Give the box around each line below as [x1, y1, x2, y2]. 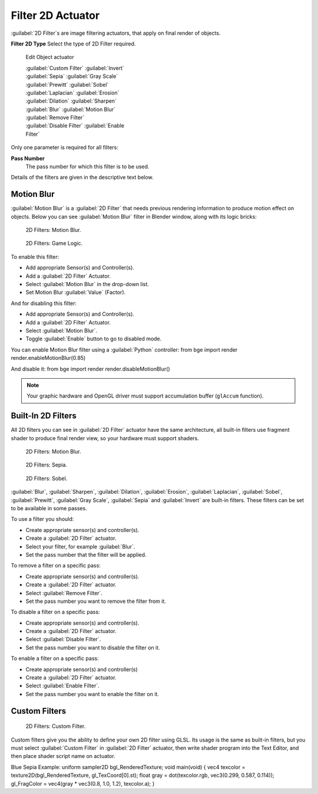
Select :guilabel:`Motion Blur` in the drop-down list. [25, 281, 150, 288]
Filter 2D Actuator [11, 9, 100, 22]
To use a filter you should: [11, 516, 74, 523]
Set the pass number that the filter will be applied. [25, 551, 147, 558]
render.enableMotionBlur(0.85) [11, 355, 86, 362]
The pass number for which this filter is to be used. [25, 163, 150, 170]
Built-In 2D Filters [11, 411, 77, 421]
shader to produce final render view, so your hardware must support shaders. [11, 434, 200, 442]
